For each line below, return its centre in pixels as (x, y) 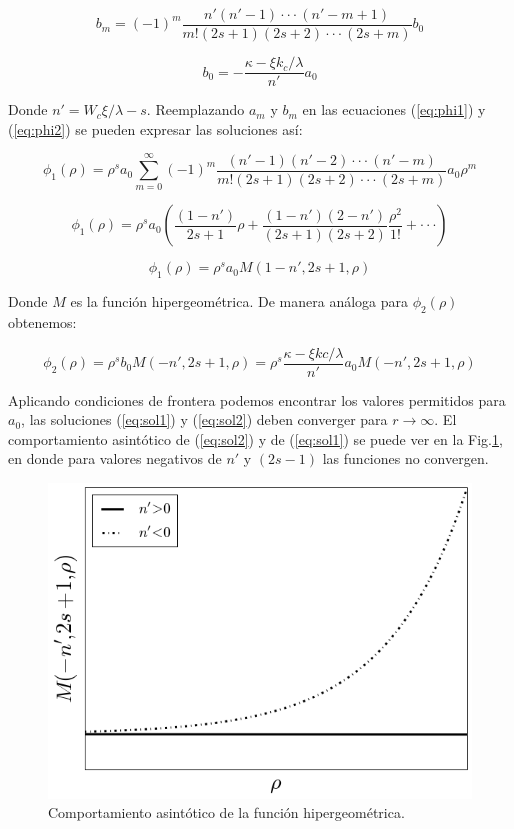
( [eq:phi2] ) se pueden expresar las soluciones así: (155, 128)
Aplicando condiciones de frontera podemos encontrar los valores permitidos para (257, 399)
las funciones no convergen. (405, 458)
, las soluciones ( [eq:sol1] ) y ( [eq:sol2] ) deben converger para (204, 419)
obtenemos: (42, 322)
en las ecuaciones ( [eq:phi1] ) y (394, 109)
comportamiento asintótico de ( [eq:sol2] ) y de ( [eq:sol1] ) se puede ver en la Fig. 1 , (255, 438)
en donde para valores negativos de (115, 458)
